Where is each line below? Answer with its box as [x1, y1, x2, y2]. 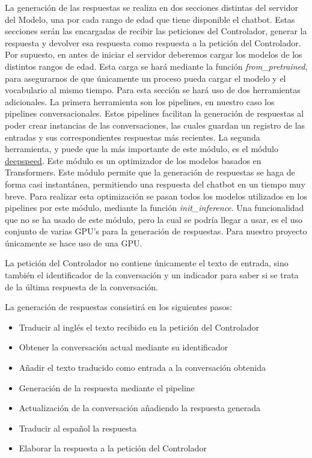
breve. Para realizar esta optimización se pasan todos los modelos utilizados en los [5, 189, 307, 202]
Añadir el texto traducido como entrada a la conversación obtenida [19, 361, 266, 374]
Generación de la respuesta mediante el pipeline [19, 381, 195, 394]
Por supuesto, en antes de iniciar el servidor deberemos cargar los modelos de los [5, 48, 302, 61]
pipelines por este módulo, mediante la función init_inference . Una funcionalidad [5, 201, 304, 214]
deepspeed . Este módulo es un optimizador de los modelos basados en [5, 154, 262, 166]
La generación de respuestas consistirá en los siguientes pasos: [5, 301, 232, 313]
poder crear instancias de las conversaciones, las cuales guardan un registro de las [5, 118, 305, 131]
